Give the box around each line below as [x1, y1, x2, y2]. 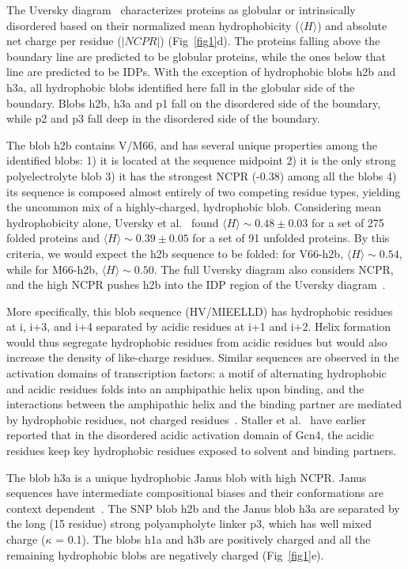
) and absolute [317, 17, 387, 33]
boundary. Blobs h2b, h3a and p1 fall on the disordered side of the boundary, [6, 94, 381, 111]
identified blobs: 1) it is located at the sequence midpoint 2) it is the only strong [6, 152, 396, 169]
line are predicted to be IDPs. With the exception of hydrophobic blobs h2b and [6, 63, 396, 80]
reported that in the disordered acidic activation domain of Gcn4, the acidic [6, 427, 375, 443]
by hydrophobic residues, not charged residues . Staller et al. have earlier [6, 411, 366, 427]
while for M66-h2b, [6, 260, 98, 277]
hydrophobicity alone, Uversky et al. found [6, 214, 219, 230]
